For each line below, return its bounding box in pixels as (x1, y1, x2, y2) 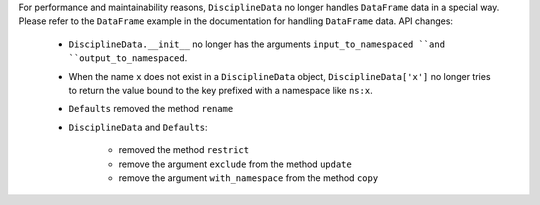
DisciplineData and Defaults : (68, 121, 209, 133)
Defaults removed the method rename (68, 103, 234, 115)
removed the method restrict (118, 144, 250, 156)
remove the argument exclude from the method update (118, 158, 352, 170)
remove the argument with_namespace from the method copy (118, 171, 379, 184)
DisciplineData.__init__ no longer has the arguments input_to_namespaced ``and (68, 38, 445, 50)
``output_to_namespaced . (68, 52, 188, 64)
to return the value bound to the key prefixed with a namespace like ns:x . (68, 84, 374, 96)
